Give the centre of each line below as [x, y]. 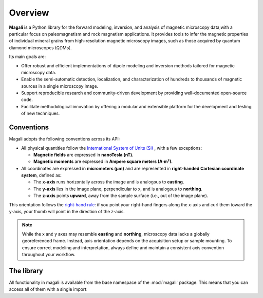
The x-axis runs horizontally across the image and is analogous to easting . [109, 182]
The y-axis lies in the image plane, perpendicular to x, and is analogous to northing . [118, 189]
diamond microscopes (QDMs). [40, 48]
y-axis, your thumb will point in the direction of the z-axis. [67, 212]
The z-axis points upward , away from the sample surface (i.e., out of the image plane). [121, 196]
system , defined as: [41, 175]
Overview [29, 13]
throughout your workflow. [49, 254]
